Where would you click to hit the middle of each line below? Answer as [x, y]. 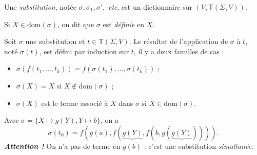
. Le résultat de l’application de [179, 41]
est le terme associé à [75, 103]
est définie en [124, 24]
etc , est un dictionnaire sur [150, 7]
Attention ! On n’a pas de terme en [62, 146]
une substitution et [55, 41]
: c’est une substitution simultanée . [199, 146]
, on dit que [76, 24]
